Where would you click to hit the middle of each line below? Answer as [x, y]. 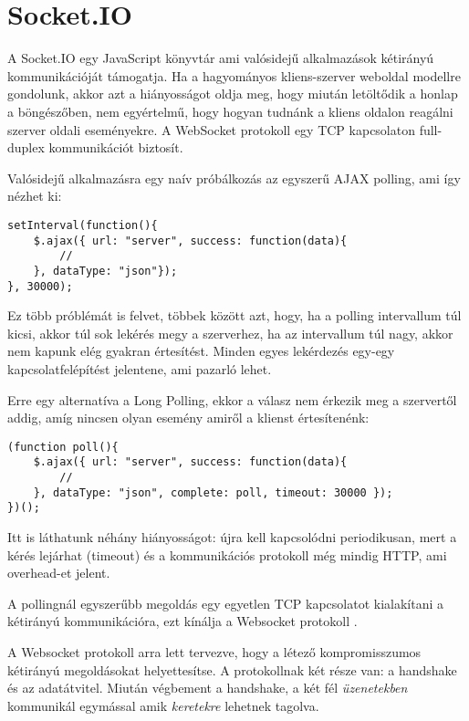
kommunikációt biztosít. [116, 147]
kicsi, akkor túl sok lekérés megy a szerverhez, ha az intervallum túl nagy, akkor [230, 333]
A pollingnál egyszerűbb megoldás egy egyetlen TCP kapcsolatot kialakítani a [226, 603]
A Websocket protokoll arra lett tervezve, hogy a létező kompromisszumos [214, 651]
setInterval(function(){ [83, 225]
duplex [26, 147]
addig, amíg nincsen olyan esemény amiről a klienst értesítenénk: [188, 418]
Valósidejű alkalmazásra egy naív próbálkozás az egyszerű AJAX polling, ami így [234, 178]
